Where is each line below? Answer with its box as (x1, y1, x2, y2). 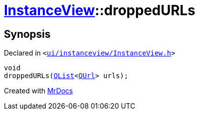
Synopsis (4, 28, 51, 40)
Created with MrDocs (4, 86, 73, 95)
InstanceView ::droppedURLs (4, 2, 196, 19)
